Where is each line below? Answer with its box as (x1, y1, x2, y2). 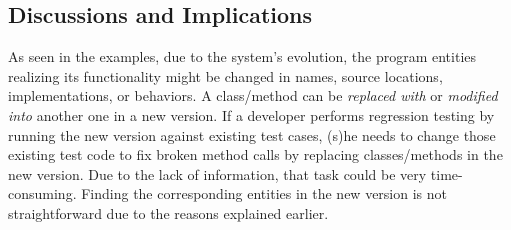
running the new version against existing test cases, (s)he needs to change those (8, 124, 496, 145)
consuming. (8, 183, 77, 204)
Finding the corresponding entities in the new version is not (81, 183, 447, 204)
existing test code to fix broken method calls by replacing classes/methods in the (8, 144, 503, 165)
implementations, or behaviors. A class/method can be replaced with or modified (8, 85, 498, 106)
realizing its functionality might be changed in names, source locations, (8, 65, 443, 86)
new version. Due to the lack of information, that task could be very (8, 163, 427, 184)
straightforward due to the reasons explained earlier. (8, 202, 329, 223)
